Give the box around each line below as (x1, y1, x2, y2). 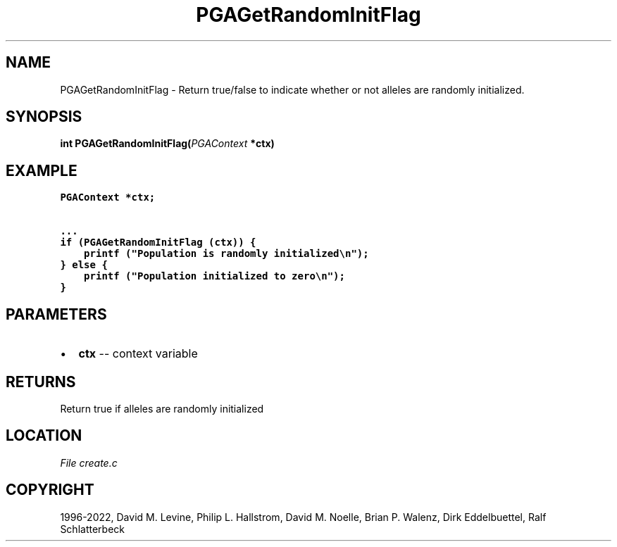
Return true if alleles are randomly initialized (60, 402, 264, 415)
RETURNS (6, 372, 76, 391)
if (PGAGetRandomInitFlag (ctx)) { (60, 237, 256, 249)
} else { (60, 259, 108, 271)
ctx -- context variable (78, 346, 198, 361)
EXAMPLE (6, 161, 77, 180)
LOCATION (6, 427, 82, 445)
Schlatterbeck (60, 522, 125, 535)
